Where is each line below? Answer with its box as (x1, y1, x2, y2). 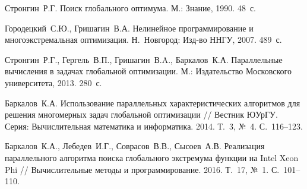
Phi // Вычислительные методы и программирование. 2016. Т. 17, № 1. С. (5, 163, 280, 175)
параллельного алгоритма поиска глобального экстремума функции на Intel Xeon (5, 151, 299, 163)
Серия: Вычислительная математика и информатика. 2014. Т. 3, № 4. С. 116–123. (5, 119, 303, 132)
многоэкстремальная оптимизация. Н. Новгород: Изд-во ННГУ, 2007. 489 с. (5, 33, 282, 46)
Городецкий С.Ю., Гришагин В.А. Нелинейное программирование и (5, 21, 254, 34)
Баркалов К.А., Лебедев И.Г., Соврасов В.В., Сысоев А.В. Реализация (5, 140, 265, 152)
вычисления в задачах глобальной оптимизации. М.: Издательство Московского (5, 65, 292, 77)
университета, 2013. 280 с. (5, 76, 102, 89)
